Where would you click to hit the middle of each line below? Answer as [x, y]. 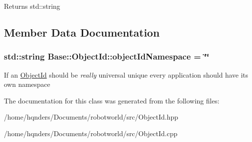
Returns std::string [32, 6]
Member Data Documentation [82, 32]
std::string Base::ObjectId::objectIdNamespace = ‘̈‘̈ [107, 56]
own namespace [27, 84]
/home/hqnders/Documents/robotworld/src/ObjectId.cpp [91, 133]
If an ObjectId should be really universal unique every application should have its [126, 74]
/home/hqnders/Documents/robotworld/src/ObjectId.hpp [91, 117]
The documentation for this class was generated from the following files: [112, 100]
